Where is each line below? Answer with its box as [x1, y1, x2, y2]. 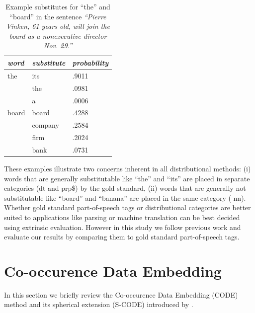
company [32, 120, 59, 130]
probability [72, 57, 109, 68]
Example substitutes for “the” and [5, 1, 110, 11]
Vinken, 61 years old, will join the [6, 21, 110, 31]
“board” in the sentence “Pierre [9, 11, 106, 21]
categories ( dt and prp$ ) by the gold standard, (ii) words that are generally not [4, 183, 246, 193]
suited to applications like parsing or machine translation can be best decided [4, 212, 240, 222]
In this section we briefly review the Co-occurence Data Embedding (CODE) [4, 289, 238, 300]
